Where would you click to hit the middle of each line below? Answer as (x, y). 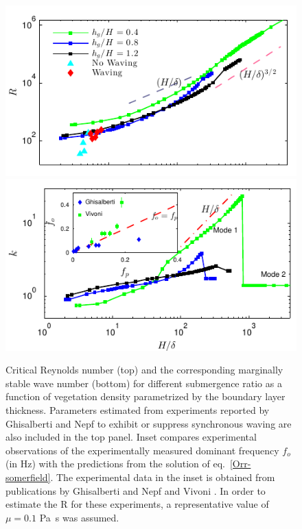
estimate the (32, 504)
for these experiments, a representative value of (170, 504)
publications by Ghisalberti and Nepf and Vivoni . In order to (136, 490)
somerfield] (28, 477)
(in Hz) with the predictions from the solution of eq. (115, 464)
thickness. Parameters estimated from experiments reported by (138, 409)
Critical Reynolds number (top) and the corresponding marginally (144, 370)
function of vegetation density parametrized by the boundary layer (146, 396)
